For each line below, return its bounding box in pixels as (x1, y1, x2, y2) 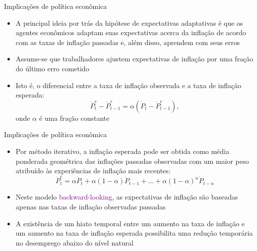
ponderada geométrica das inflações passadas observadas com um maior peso (15, 155, 249, 166)
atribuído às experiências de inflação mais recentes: (15, 165, 171, 176)
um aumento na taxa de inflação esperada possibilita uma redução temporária (15, 228, 253, 238)
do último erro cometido (15, 63, 89, 73)
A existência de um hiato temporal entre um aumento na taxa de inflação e (15, 218, 245, 228)
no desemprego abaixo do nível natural (15, 237, 133, 248)
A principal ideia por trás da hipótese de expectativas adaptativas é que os (15, 17, 243, 28)
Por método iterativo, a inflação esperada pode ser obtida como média (15, 146, 230, 156)
